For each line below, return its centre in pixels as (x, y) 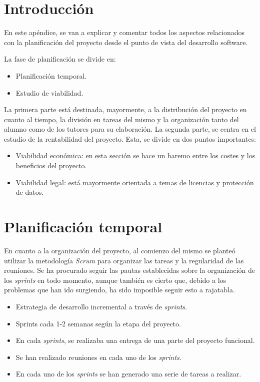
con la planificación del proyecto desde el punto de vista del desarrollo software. (126, 42)
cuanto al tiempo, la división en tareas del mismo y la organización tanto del (121, 119)
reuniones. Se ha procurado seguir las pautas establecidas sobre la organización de (130, 270)
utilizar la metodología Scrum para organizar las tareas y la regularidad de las (124, 260)
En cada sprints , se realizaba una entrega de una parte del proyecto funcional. (135, 340)
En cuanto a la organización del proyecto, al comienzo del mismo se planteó (120, 250)
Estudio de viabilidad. (49, 92)
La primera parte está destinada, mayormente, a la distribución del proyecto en (125, 109)
